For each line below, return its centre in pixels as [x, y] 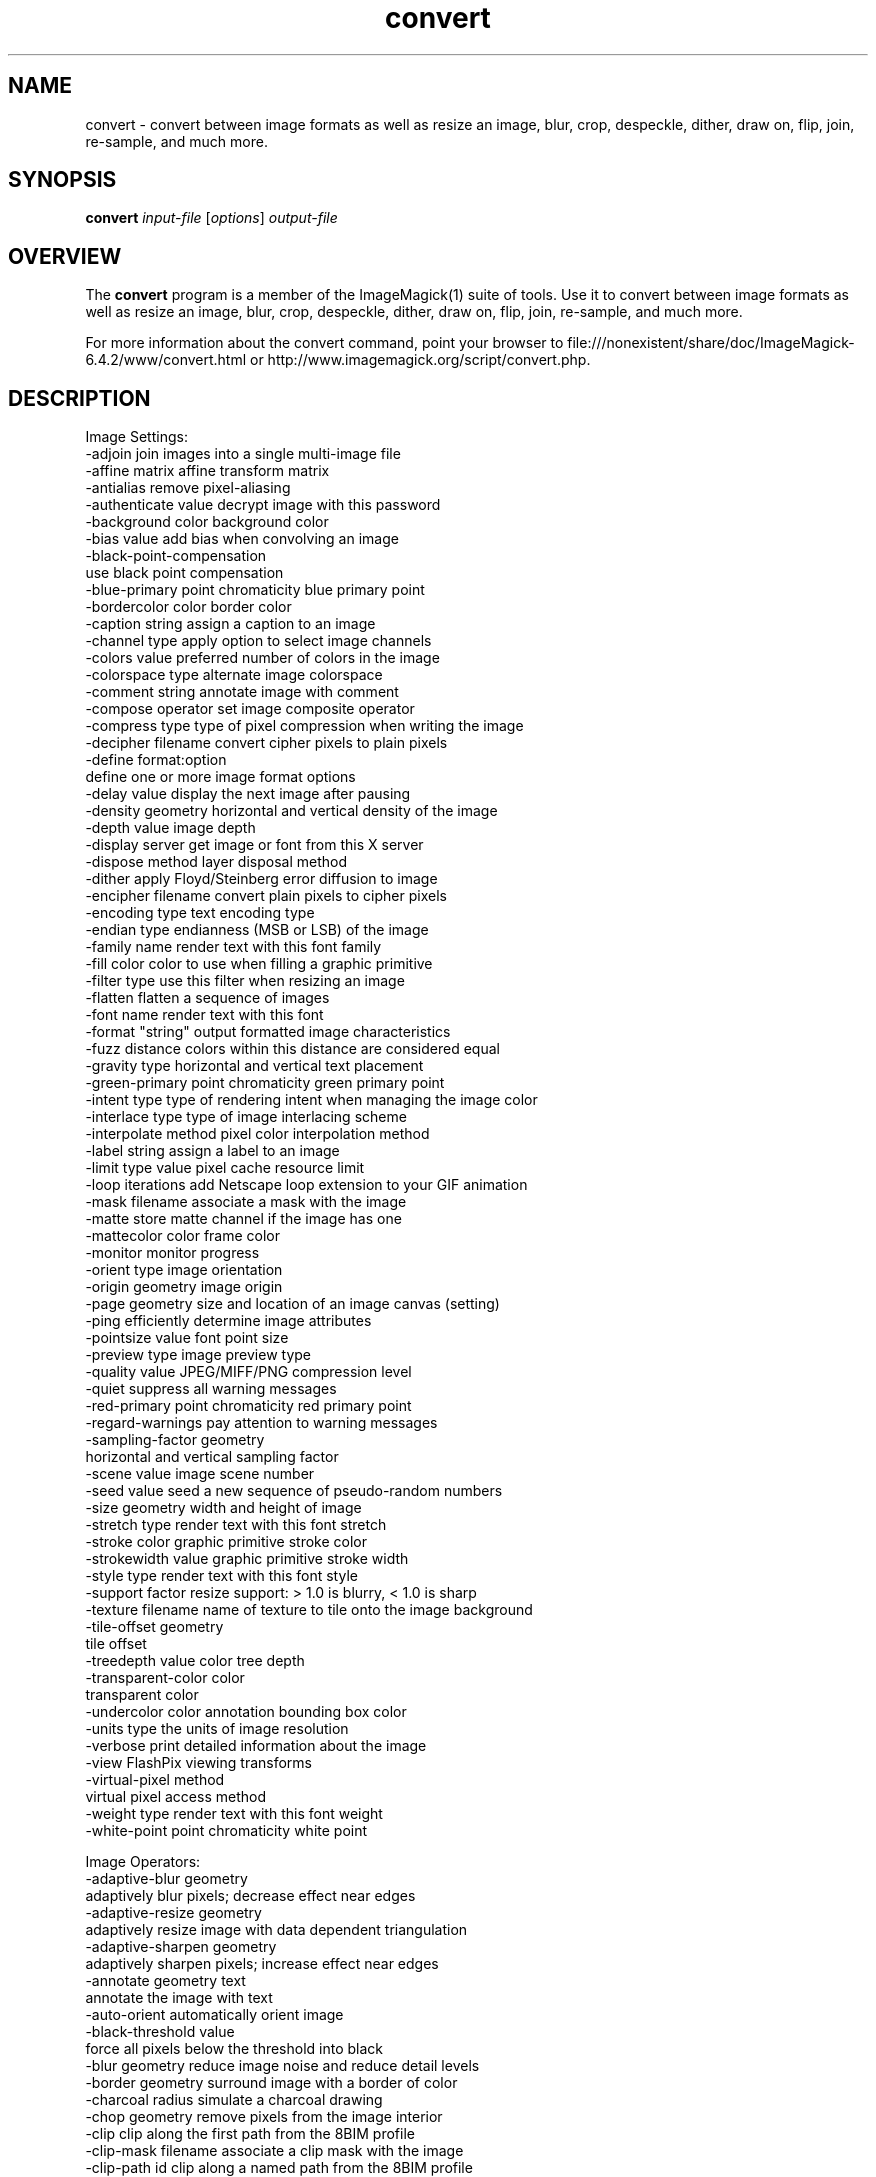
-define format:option [156, 760]
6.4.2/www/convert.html [166, 360]
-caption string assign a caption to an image [230, 624]
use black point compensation [184, 573]
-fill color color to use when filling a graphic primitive [259, 964]
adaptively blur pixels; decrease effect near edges [250, 1896]
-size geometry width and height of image [223, 1508]
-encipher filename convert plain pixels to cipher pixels [266, 896]
